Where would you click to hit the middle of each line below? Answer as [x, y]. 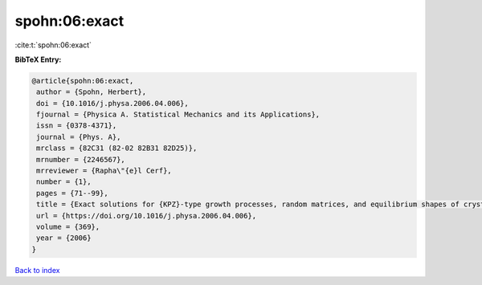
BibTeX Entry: [38, 59]
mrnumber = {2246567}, [81, 159]
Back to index [37, 270]
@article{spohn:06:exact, [83, 81]
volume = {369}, [68, 227]
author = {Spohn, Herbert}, [92, 92]
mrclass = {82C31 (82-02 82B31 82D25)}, [117, 148]
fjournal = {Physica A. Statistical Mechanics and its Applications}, [178, 115]
